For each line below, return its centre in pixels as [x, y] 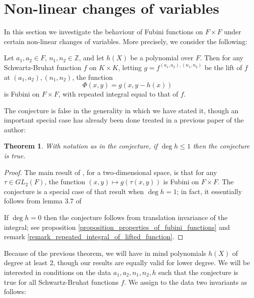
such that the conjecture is [198, 272]
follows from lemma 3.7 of [43, 201]
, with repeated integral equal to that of [118, 94]
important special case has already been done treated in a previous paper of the [124, 120]
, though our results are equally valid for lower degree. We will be [152, 262]
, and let [92, 58]
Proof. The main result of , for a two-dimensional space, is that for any [111, 172]
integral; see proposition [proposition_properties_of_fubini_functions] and [117, 227]
